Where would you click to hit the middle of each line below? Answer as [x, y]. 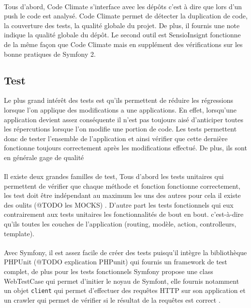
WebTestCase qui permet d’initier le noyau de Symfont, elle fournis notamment [122, 281]
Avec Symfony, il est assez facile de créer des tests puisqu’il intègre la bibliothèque [125, 252]
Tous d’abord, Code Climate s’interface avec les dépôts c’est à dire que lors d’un [123, 6]
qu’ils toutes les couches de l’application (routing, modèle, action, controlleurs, [120, 224]
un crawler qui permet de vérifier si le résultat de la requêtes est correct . [112, 300]
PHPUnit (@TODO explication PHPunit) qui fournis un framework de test [116, 262]
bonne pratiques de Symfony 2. [50, 54]
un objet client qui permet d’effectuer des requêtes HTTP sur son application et [125, 290]
